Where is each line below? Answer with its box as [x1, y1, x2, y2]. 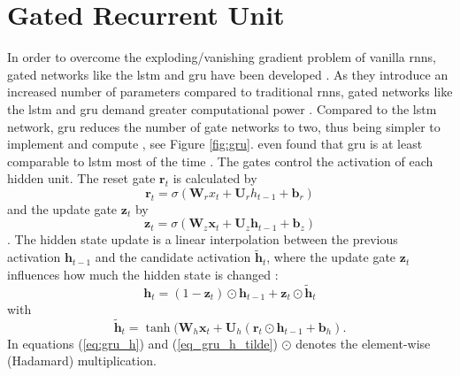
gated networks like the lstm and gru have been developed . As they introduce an [7, 65, 448, 83]
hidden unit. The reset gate [7, 169, 156, 188]
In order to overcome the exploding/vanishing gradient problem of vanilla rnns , [7, 48, 437, 66]
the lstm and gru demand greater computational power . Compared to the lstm [7, 99, 437, 118]
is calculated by [172, 169, 257, 188]
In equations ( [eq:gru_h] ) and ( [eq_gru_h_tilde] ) [7, 334, 278, 352]
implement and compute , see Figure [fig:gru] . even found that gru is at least [7, 134, 423, 153]
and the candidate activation [95, 248, 251, 266]
